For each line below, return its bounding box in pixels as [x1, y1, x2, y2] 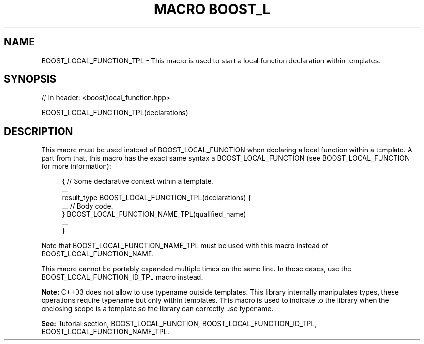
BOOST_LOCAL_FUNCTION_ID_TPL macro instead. [41, 273, 203, 282]
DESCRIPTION [4, 125, 73, 137]
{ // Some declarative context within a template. [62, 177, 213, 186]
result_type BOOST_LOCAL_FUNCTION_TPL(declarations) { [62, 194, 251, 202]
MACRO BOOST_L [153, 1, 271, 17]
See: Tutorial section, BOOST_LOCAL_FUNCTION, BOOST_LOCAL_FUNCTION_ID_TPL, [41, 319, 317, 328]
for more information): [41, 162, 111, 171]
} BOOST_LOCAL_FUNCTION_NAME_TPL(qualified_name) [62, 210, 246, 219]
